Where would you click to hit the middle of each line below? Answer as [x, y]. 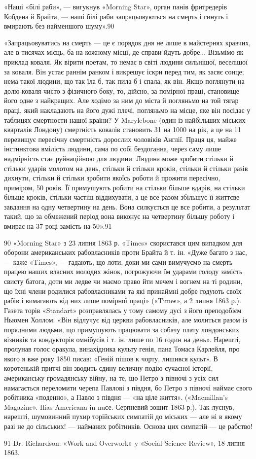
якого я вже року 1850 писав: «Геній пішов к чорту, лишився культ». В [111, 358]
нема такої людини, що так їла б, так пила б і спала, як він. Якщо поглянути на [124, 81]
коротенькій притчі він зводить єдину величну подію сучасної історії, [109, 368]
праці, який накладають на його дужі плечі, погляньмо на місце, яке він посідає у [127, 110]
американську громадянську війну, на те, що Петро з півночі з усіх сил [111, 377]
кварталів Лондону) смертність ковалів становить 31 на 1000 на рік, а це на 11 [123, 129]
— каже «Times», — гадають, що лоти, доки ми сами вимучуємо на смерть [118, 262]
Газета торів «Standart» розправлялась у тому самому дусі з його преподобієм [123, 310]
